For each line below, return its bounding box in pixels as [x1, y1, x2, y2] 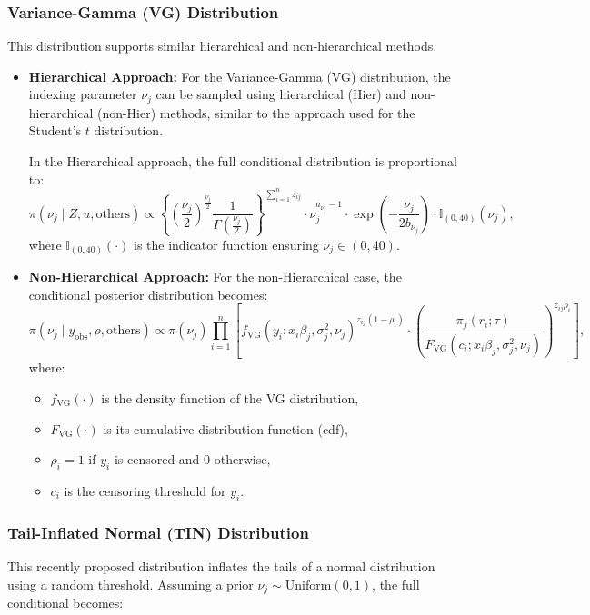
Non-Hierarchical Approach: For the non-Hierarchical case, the [28, 267, 402, 286]
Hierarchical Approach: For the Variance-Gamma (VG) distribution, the [28, 66, 451, 85]
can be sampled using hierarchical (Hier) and [155, 84, 406, 104]
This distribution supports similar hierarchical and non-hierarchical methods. [7, 36, 437, 55]
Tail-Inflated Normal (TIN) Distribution [7, 521, 309, 543]
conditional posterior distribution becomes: [28, 284, 268, 303]
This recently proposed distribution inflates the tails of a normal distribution [7, 556, 435, 575]
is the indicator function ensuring [134, 234, 319, 253]
